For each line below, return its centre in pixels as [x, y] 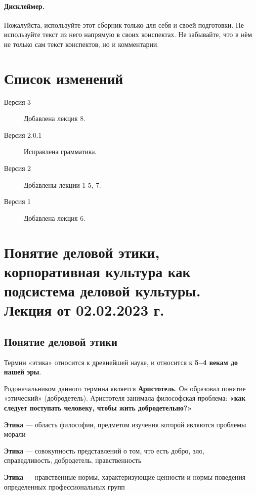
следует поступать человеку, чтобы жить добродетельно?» [98, 407]
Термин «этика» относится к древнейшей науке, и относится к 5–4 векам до [121, 362]
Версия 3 [18, 102]
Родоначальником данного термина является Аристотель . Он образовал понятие [125, 388]
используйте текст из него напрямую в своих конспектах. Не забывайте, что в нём [128, 34]
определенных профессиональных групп [64, 486]
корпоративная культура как [97, 271]
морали [15, 434]
